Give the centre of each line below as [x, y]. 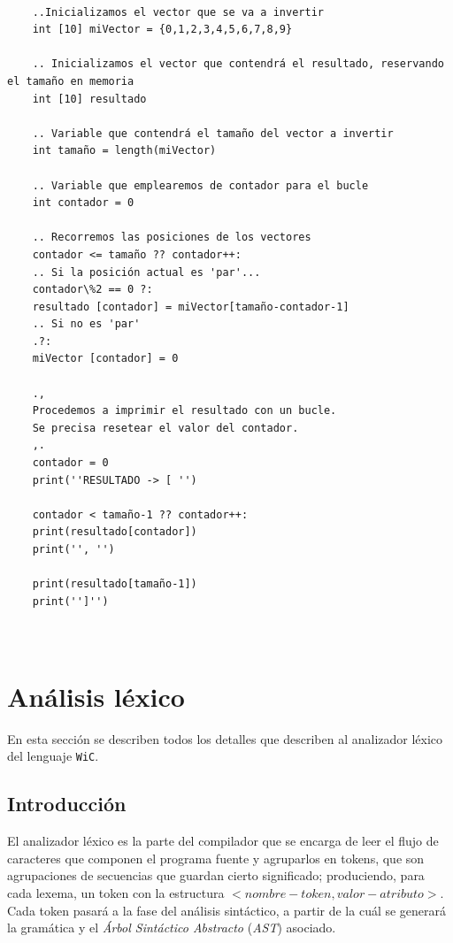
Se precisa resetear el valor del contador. [165, 428]
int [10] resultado [89, 99]
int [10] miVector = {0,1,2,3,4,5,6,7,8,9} [162, 30]
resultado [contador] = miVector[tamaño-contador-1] [191, 307]
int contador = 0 [83, 203]
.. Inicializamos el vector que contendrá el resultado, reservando [238, 64]
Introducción [67, 804]
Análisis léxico [96, 696]
